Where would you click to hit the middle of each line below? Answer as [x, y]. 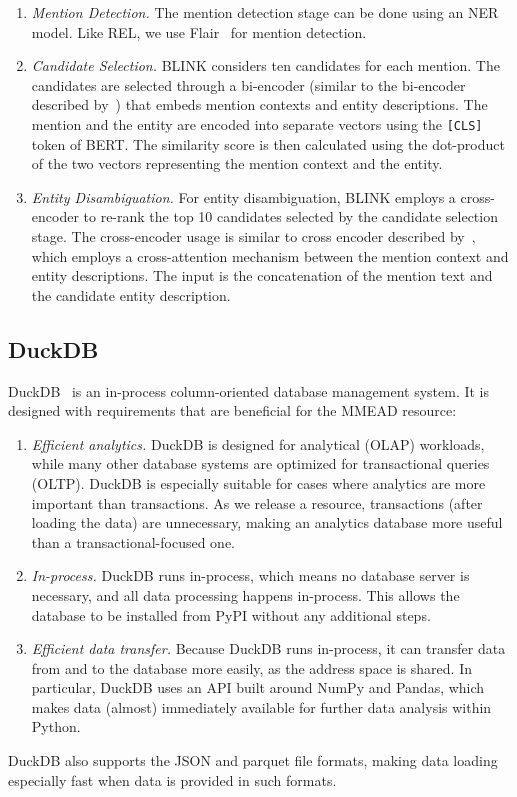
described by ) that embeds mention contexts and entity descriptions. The [259, 104]
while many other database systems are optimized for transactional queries [260, 463]
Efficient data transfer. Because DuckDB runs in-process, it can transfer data [268, 648]
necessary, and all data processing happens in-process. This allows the [245, 594]
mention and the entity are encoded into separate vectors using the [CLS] [257, 123]
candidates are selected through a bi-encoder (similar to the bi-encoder [248, 84]
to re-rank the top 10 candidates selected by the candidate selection [290, 216]
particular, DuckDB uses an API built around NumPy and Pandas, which [258, 687]
